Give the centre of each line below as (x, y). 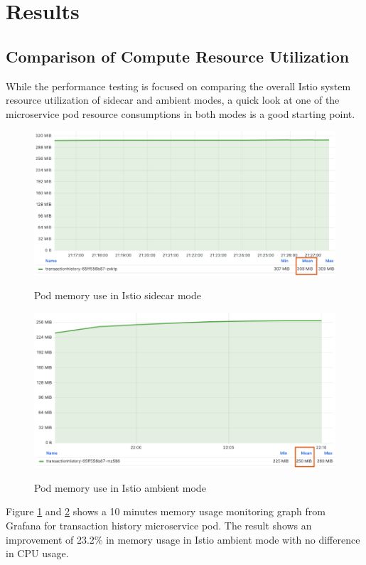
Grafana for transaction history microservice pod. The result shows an (159, 525)
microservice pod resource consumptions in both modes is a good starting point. (181, 113)
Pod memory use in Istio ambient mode (120, 487)
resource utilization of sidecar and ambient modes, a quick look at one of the (173, 100)
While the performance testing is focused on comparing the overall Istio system (178, 86)
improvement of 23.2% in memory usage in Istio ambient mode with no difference (183, 539)
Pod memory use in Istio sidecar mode (118, 295)
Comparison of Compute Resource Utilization (178, 56)
